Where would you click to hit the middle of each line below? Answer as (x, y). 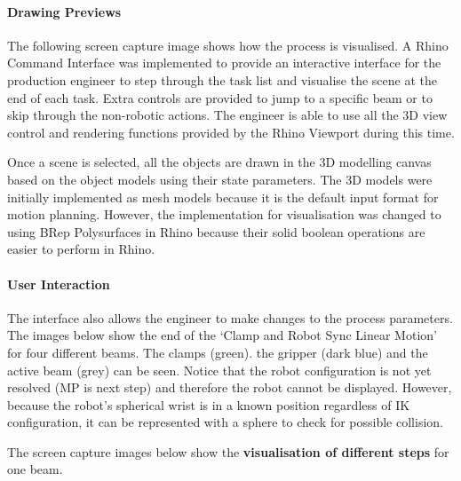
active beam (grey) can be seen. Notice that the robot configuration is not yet (219, 370)
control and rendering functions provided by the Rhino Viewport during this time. (231, 132)
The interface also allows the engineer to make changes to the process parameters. (230, 317)
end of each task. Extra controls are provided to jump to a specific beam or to (220, 97)
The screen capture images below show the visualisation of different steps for (228, 451)
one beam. (35, 469)
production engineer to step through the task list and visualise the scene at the (222, 79)
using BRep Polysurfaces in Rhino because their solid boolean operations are (216, 231)
